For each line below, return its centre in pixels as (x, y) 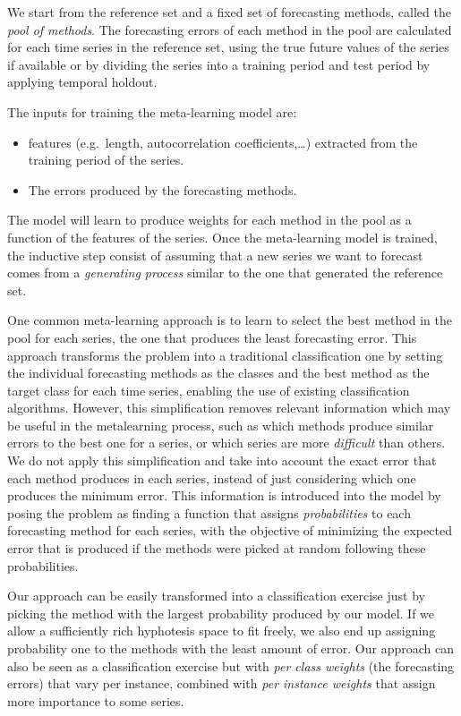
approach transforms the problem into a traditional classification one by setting (225, 355)
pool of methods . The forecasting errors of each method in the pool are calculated (230, 29)
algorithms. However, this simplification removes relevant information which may (229, 408)
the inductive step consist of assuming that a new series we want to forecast (215, 255)
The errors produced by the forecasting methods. (162, 189)
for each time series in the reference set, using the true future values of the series (228, 47)
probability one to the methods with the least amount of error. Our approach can (230, 648)
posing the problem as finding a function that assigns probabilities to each (209, 512)
